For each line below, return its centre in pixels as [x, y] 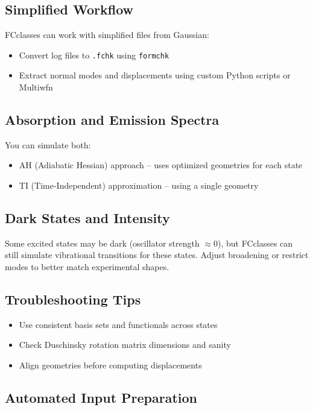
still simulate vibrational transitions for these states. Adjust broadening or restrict [157, 255]
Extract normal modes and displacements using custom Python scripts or [155, 75]
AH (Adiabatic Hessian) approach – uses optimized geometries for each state [161, 165]
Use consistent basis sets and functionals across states [118, 324]
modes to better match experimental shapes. [87, 267]
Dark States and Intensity [87, 218]
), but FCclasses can [255, 243]
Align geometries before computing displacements [110, 365]
